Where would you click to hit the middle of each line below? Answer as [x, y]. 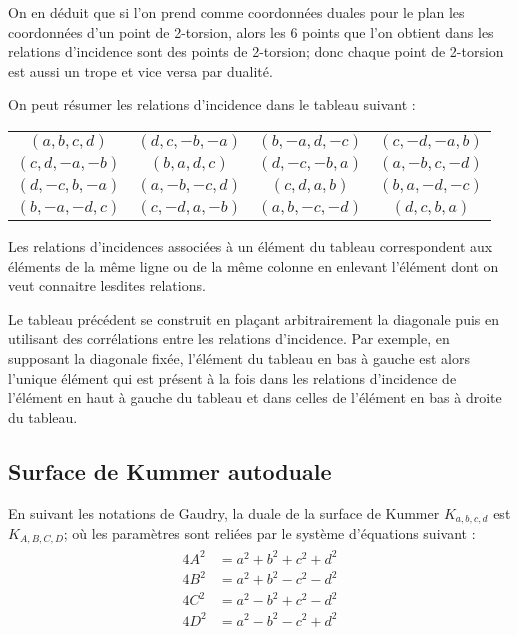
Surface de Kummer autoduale [170, 470]
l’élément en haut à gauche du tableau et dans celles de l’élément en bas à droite [255, 397]
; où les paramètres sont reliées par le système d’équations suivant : [269, 532]
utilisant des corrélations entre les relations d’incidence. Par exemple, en [229, 338]
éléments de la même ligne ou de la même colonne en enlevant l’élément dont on [253, 265]
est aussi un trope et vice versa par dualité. [140, 70]
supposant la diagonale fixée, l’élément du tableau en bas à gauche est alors [239, 357]
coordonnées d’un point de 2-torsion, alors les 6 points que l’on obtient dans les [251, 31]
